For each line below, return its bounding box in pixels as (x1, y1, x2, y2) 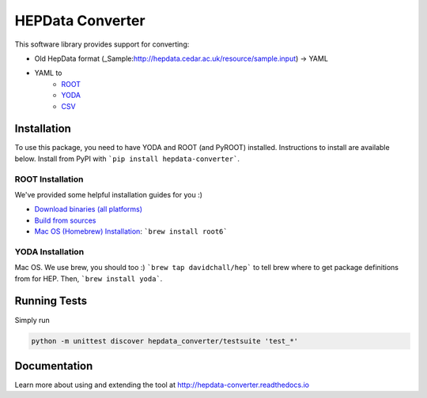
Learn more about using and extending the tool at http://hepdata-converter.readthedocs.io (14, 380, 310, 390)
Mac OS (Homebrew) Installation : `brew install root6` (34, 227, 229, 236)
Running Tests (14, 295, 87, 308)
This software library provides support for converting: (14, 39, 190, 49)
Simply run (14, 315, 51, 325)
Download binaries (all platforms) (34, 205, 142, 214)
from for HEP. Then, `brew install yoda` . (14, 273, 163, 283)
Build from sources (34, 216, 96, 225)
